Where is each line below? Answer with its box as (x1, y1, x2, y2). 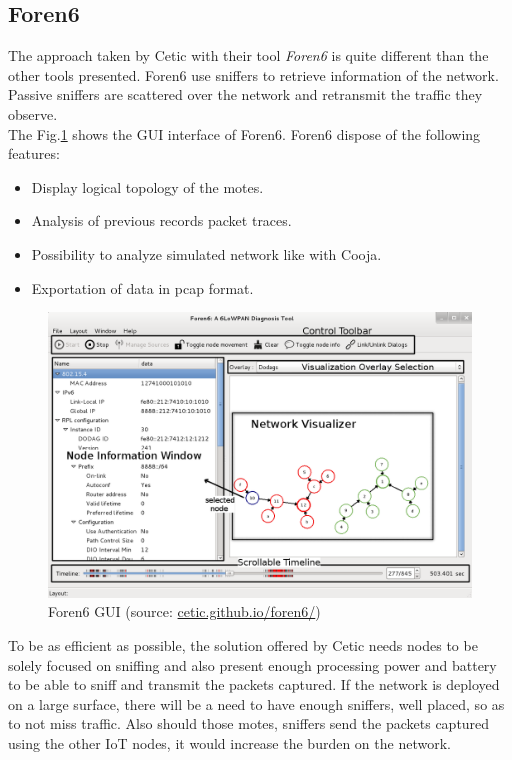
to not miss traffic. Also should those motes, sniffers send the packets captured (8, 713, 490, 734)
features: (8, 143, 60, 164)
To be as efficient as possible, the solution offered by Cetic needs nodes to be (8, 635, 478, 656)
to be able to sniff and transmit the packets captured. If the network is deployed (8, 674, 500, 695)
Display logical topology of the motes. (31, 176, 264, 197)
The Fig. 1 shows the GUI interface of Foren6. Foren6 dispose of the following (8, 123, 481, 144)
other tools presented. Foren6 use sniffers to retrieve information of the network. (8, 64, 499, 85)
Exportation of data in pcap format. (31, 277, 254, 298)
